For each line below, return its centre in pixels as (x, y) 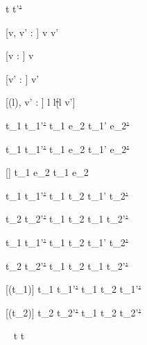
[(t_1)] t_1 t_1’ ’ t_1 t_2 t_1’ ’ (73, 289)
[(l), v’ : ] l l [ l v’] (41, 102)
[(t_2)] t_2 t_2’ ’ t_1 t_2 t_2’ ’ (73, 312)
